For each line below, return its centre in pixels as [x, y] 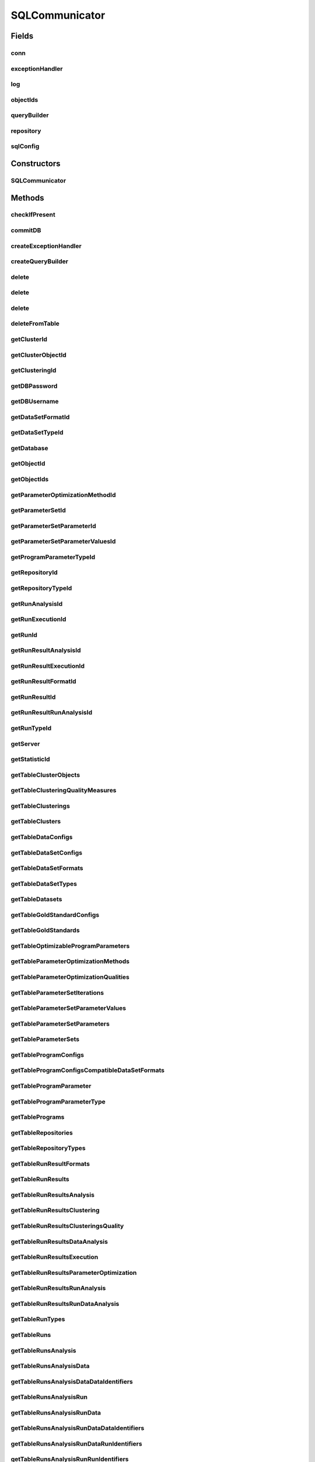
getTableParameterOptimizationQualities [70, 977]
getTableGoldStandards [45, 930]
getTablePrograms [38, 1117]
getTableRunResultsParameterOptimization [74, 1273]
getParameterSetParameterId [53, 526]
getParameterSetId [38, 511]
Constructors [36, 163]
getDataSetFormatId [40, 417]
